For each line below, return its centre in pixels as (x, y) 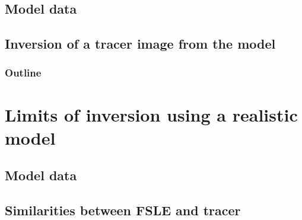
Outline (23, 73)
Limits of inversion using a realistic (151, 114)
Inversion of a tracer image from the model (140, 44)
